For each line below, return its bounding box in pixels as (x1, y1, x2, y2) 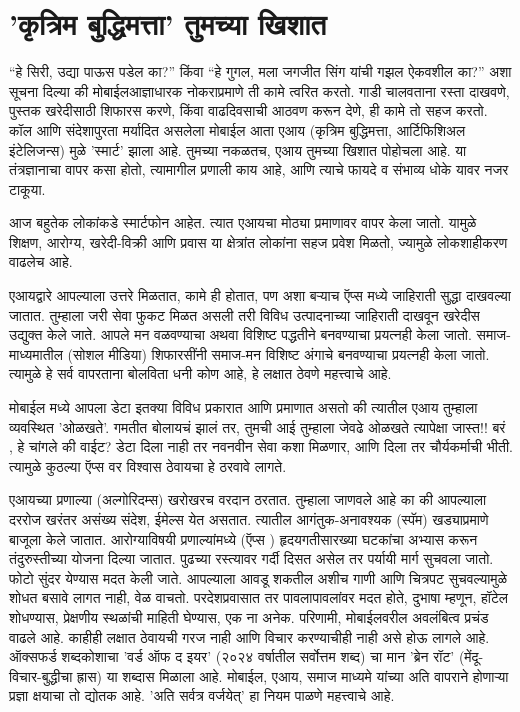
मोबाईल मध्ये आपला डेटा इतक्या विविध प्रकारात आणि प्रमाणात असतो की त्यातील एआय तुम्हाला (9, 397, 478, 418)
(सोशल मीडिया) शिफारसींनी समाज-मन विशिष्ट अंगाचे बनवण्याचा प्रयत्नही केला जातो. (67, 343, 490, 364)
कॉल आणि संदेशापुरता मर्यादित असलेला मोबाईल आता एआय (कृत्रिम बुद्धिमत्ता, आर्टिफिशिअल (9, 119, 466, 140)
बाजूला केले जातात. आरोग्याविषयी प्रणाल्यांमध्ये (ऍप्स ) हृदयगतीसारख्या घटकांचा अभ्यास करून (9, 528, 478, 549)
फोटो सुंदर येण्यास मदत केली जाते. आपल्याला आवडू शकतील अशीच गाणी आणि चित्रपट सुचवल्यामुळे (9, 567, 507, 588)
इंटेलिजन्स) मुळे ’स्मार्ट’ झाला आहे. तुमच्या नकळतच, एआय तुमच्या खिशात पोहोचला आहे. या (9, 139, 467, 160)
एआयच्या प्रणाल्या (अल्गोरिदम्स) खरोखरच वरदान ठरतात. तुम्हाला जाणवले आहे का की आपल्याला (9, 489, 487, 510)
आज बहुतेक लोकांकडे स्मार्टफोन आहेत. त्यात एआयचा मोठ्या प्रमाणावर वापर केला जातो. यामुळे (9, 212, 477, 233)
